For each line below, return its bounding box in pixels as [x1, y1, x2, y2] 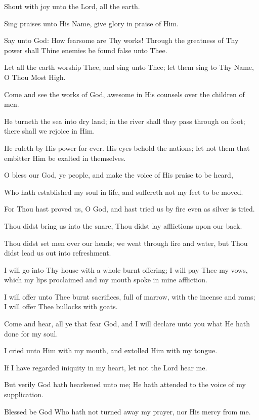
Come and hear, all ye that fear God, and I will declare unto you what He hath [4, 318, 250, 329]
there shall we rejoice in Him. [4, 125, 95, 136]
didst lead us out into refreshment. [4, 247, 111, 258]
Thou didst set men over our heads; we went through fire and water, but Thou [4, 237, 248, 248]
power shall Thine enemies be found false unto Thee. [4, 45, 167, 55]
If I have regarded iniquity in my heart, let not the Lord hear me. [4, 362, 207, 372]
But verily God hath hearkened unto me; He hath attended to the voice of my [4, 379, 246, 390]
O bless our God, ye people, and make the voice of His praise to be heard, [4, 170, 233, 180]
